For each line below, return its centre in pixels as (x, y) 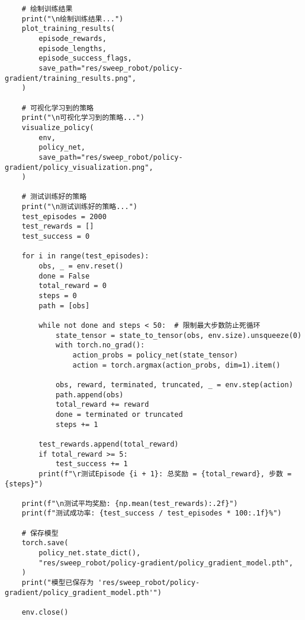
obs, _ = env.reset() (81, 266)
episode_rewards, (73, 38)
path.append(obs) (89, 395)
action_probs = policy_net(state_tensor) (155, 355)
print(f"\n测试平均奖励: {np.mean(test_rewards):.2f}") (130, 503)
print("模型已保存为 (58, 583)
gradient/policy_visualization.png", (79, 167)
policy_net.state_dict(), (90, 553)
